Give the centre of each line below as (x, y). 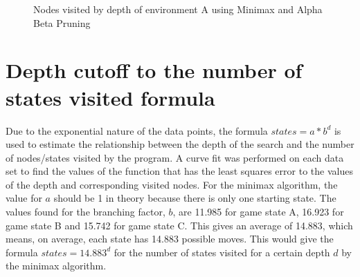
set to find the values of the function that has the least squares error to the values (179, 171)
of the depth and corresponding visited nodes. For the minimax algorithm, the (172, 184)
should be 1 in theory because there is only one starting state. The (195, 198)
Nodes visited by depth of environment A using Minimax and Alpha (178, 9)
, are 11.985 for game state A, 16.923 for (258, 212)
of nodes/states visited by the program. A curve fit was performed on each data (175, 157)
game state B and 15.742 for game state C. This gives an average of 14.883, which (179, 225)
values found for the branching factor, (85, 212)
